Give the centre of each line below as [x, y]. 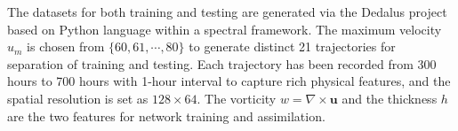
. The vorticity [237, 98]
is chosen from [66, 46]
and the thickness [390, 98]
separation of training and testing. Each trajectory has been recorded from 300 [222, 63]
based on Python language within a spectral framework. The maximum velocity [225, 29]
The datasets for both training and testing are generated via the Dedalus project [227, 12]
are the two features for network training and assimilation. [166, 116]
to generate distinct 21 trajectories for [292, 46]
